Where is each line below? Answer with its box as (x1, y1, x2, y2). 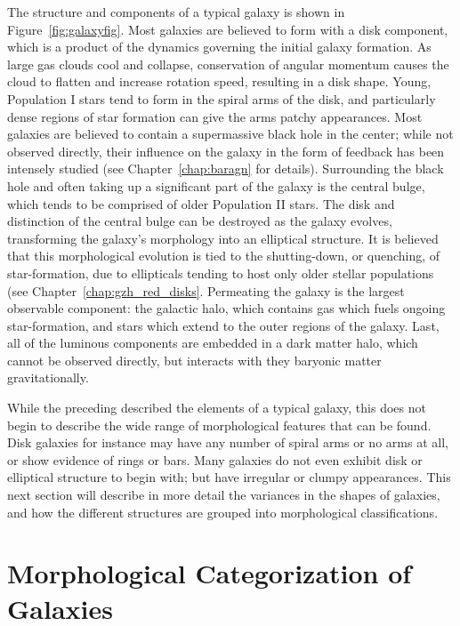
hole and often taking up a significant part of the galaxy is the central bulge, (7, 176, 425, 195)
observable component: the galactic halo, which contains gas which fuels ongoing (7, 299, 446, 317)
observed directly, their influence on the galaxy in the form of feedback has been (7, 141, 445, 160)
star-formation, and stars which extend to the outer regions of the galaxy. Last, (7, 316, 440, 334)
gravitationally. (7, 368, 89, 387)
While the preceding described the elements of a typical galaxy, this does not (7, 398, 426, 417)
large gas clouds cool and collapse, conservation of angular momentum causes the (7, 54, 449, 73)
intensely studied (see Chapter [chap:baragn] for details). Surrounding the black (7, 159, 444, 178)
